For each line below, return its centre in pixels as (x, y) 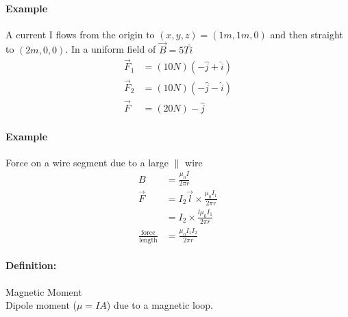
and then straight (307, 34)
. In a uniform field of (111, 49)
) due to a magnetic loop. (160, 305)
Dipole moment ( (41, 305)
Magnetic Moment (44, 291)
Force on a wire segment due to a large (87, 162)
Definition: (31, 265)
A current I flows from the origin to (80, 34)
